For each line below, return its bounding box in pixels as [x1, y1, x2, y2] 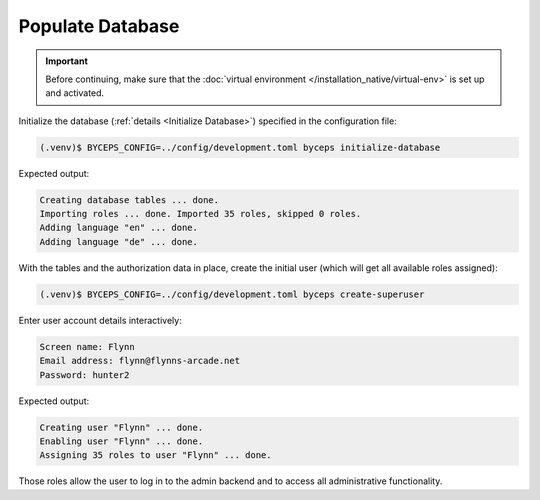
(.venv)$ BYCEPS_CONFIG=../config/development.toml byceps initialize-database [39, 141, 441, 153]
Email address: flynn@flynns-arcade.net [39, 355, 240, 367]
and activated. [45, 87, 105, 99]
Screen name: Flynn [39, 341, 135, 352]
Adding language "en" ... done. [39, 222, 199, 234]
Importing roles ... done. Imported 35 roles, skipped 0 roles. [39, 208, 362, 220]
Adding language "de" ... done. [39, 236, 199, 247]
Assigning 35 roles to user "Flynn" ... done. [39, 450, 272, 461]
